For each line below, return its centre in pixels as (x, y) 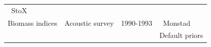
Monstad (177, 22)
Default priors (181, 35)
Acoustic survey (89, 22)
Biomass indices (33, 22)
